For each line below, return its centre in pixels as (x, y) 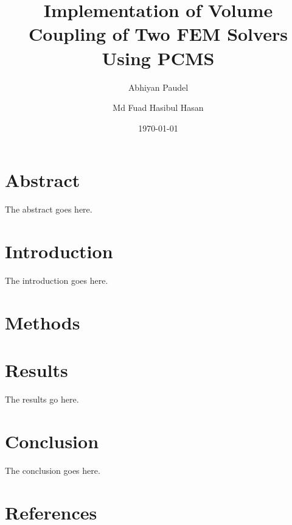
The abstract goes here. (49, 209)
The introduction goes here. (57, 280)
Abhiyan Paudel (158, 87)
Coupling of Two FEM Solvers (158, 34)
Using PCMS (158, 58)
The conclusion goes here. (53, 470)
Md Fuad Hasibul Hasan (158, 107)
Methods (43, 322)
